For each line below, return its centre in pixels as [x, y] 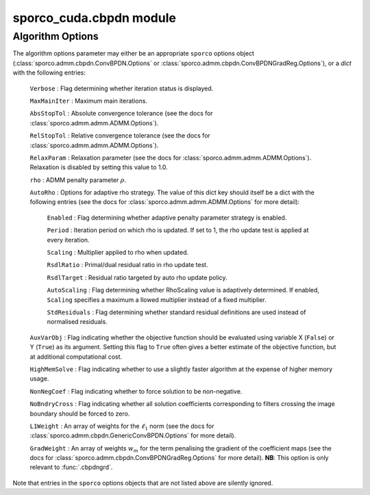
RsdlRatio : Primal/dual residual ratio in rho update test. [127, 265]
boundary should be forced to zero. [80, 414]
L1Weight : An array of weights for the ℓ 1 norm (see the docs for [122, 427]
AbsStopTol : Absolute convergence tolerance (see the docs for [122, 114]
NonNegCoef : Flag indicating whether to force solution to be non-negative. [136, 391]
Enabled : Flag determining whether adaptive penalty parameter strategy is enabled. [167, 217]
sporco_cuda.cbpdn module [94, 18]
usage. [39, 379]
